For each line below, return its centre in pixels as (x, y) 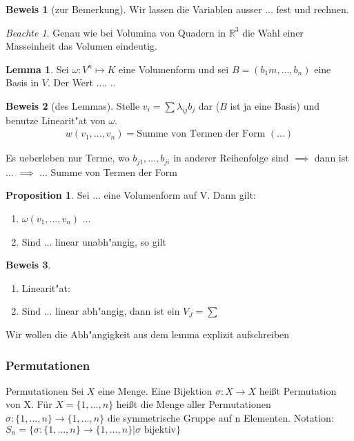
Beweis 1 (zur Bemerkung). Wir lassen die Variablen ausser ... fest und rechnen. (177, 9)
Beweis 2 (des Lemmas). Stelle (73, 105)
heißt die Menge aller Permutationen (194, 404)
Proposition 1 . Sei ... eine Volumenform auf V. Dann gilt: (131, 195)
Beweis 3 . (28, 265)
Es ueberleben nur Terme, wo (68, 158)
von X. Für (29, 404)
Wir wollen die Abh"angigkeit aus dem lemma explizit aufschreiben (148, 334)
